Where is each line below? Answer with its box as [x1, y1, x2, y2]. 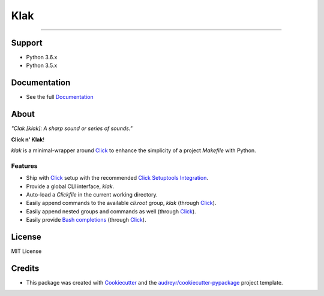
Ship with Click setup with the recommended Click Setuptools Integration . [26, 174, 208, 182]
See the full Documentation [26, 93, 94, 101]
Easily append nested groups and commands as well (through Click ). [26, 207, 196, 215]
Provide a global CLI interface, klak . [26, 183, 115, 190]
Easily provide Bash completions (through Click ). [26, 216, 146, 223]
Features [11, 162, 38, 170]
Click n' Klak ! [11, 135, 45, 143]
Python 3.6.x [26, 54, 58, 61]
